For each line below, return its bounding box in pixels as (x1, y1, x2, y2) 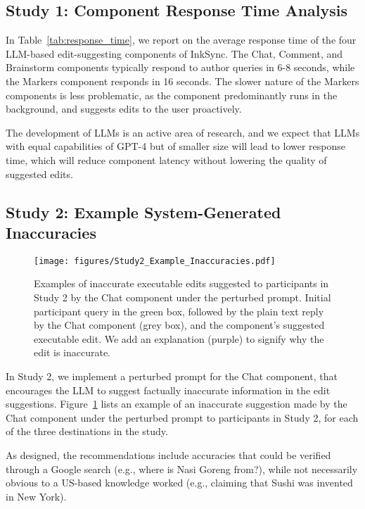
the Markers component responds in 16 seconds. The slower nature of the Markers (6, 73, 359, 88)
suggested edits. (6, 166, 73, 181)
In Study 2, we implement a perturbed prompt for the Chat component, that (6, 368, 338, 383)
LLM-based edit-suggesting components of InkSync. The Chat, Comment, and (6, 46, 343, 61)
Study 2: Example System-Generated (6, 201, 281, 222)
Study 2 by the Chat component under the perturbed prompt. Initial (34, 289, 331, 304)
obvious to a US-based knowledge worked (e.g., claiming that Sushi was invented (6, 475, 353, 490)
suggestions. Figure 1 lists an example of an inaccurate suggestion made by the (6, 396, 347, 411)
